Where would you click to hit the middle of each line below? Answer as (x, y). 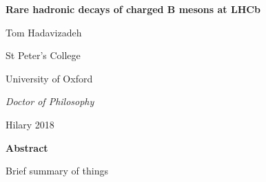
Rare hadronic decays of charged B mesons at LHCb (133, 9)
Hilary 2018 (30, 124)
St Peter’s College (43, 55)
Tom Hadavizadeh (44, 32)
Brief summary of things (57, 171)
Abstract (27, 147)
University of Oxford (49, 78)
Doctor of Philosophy (50, 101)
